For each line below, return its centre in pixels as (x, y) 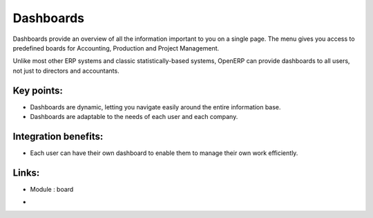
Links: (26, 173)
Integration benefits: (58, 136)
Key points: (38, 90)
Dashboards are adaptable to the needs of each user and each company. (134, 117)
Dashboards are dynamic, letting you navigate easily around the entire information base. (155, 107)
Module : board (52, 189)
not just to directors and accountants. (66, 71)
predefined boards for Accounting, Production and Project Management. (116, 48)
